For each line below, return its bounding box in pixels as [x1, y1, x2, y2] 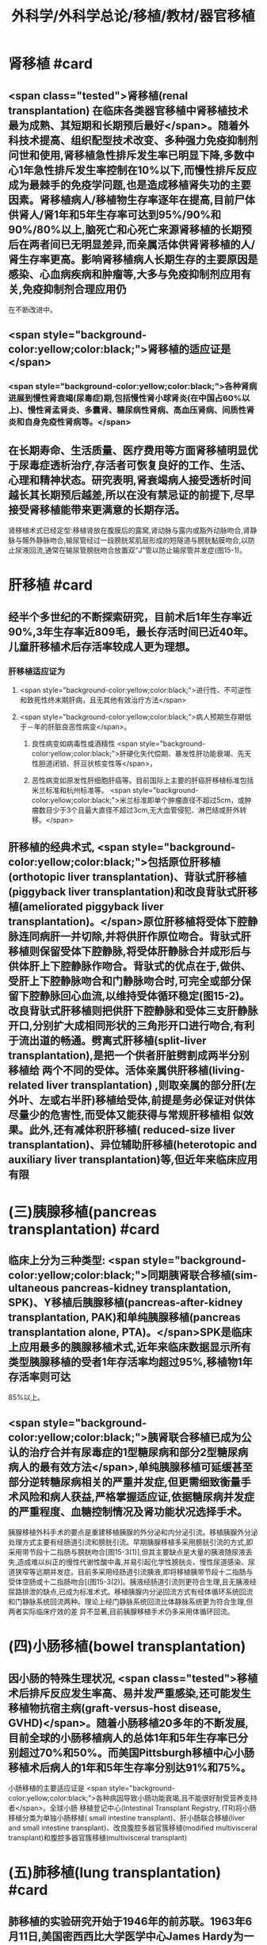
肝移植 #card [8, 576, 93, 594]
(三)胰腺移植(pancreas [8, 1203, 157, 1220]
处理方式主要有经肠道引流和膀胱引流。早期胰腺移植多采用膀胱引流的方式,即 [8, 1537, 254, 1547]
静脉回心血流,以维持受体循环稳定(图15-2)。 [39, 990, 250, 1003]
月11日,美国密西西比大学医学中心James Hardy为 [8, 1929, 244, 1943]
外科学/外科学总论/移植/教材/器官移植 [11, 7, 255, 25]
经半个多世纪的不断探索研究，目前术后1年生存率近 [8, 610, 253, 624]
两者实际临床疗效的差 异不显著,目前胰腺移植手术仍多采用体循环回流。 [8, 1607, 235, 1616]
